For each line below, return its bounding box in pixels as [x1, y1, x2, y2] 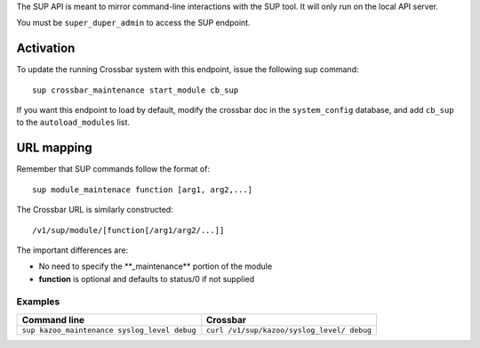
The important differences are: [16, 245, 129, 255]
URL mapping [16, 141, 92, 156]
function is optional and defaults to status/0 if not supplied [38, 273, 255, 284]
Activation [16, 41, 76, 56]
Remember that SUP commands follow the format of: [16, 164, 211, 174]
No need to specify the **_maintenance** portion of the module [38, 261, 273, 271]
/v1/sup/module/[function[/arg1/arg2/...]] [32, 225, 225, 235]
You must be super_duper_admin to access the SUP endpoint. [16, 18, 251, 28]
